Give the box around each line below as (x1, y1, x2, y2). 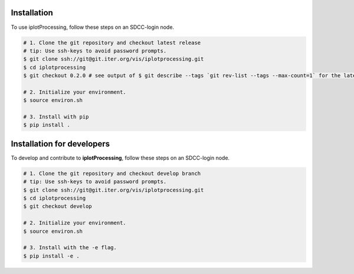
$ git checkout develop (23, 203, 93, 210)
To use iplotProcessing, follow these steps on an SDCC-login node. (11, 24, 174, 31)
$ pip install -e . (23, 252, 80, 259)
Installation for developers (11, 138, 110, 148)
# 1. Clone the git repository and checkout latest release (23, 39, 201, 46)
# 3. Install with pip (23, 114, 89, 120)
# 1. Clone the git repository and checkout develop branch (23, 170, 201, 177)
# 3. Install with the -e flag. (23, 245, 117, 251)
